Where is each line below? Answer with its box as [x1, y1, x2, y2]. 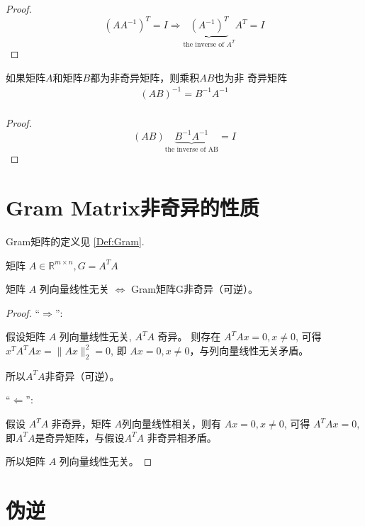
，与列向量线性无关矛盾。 [189, 343, 309, 358]
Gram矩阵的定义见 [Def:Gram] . [6, 234, 145, 249]
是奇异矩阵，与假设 [35, 430, 125, 444]
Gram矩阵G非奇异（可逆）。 [130, 281, 259, 296]
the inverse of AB [164, 145, 219, 153]
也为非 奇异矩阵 [214, 69, 287, 84]
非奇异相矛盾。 [147, 430, 217, 444]
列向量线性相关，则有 [122, 416, 222, 431]
